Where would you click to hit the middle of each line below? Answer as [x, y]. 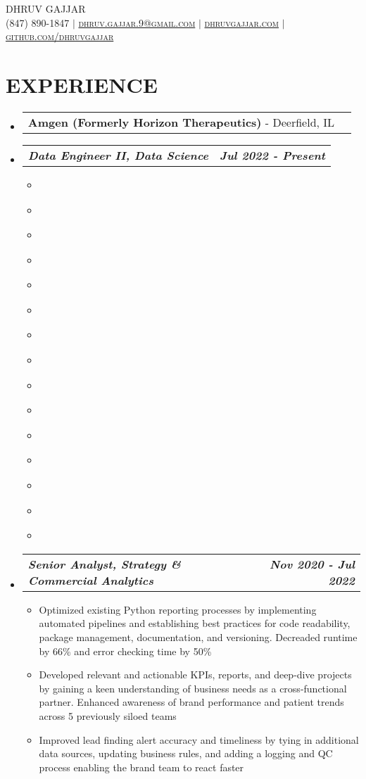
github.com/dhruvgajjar [60, 36]
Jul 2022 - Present [272, 155]
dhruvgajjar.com [242, 22]
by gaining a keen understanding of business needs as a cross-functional [193, 688]
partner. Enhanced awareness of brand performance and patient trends [191, 702]
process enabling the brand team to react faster [141, 767]
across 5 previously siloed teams [108, 715]
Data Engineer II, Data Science [118, 155]
